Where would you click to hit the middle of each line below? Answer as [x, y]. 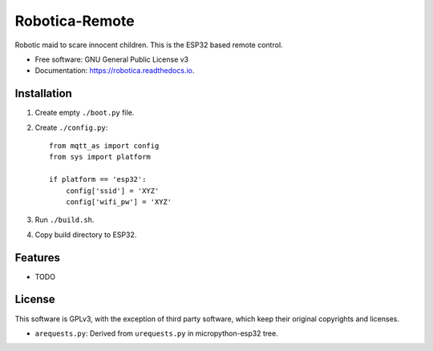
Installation [43, 93]
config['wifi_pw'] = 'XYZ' [119, 202]
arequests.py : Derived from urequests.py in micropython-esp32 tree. [156, 333]
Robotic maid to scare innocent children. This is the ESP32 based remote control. [149, 45]
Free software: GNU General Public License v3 [112, 59]
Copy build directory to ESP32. [86, 234]
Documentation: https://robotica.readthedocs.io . [115, 71]
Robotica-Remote [75, 21]
